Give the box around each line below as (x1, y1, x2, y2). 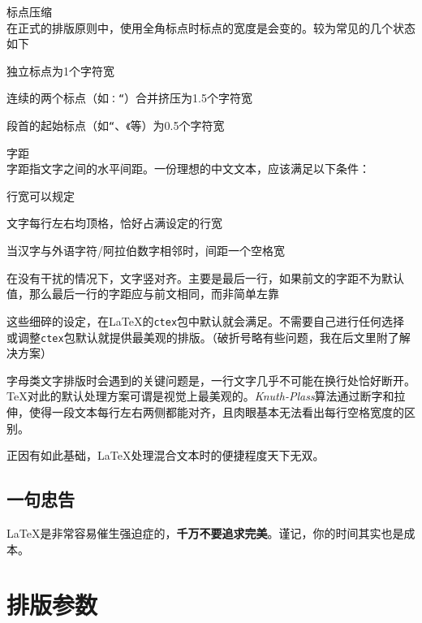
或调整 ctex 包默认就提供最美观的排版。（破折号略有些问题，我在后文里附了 (6, 328, 399, 345)
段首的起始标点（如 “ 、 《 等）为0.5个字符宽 (6, 117, 225, 134)
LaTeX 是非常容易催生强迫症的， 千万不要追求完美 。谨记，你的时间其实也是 (6, 524, 404, 541)
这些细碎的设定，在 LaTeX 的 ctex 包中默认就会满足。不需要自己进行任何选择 (6, 312, 405, 329)
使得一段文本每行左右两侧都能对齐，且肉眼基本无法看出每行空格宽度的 (28, 403, 404, 420)
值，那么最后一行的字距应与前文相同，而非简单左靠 (6, 285, 279, 302)
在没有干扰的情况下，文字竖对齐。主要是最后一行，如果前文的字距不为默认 (6, 269, 404, 286)
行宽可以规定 (6, 187, 75, 204)
